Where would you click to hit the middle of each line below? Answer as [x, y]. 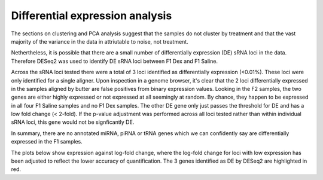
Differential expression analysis [92, 16]
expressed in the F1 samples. [47, 142]
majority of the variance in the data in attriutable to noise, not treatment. [100, 41]
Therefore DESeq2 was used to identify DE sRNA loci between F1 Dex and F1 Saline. [115, 61]
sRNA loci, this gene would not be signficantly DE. [73, 122]
